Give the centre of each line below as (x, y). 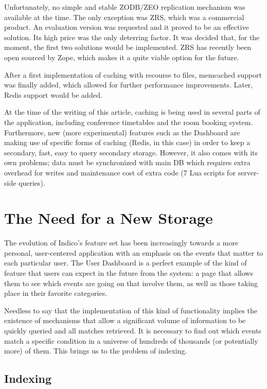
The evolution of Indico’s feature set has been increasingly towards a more (121, 243)
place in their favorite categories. (56, 293)
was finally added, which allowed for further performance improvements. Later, (129, 85)
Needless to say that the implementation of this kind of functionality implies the (131, 310)
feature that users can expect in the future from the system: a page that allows (129, 273)
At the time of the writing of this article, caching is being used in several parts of (132, 112)
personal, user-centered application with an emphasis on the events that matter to (134, 252)
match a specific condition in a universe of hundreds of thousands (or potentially (131, 340)
